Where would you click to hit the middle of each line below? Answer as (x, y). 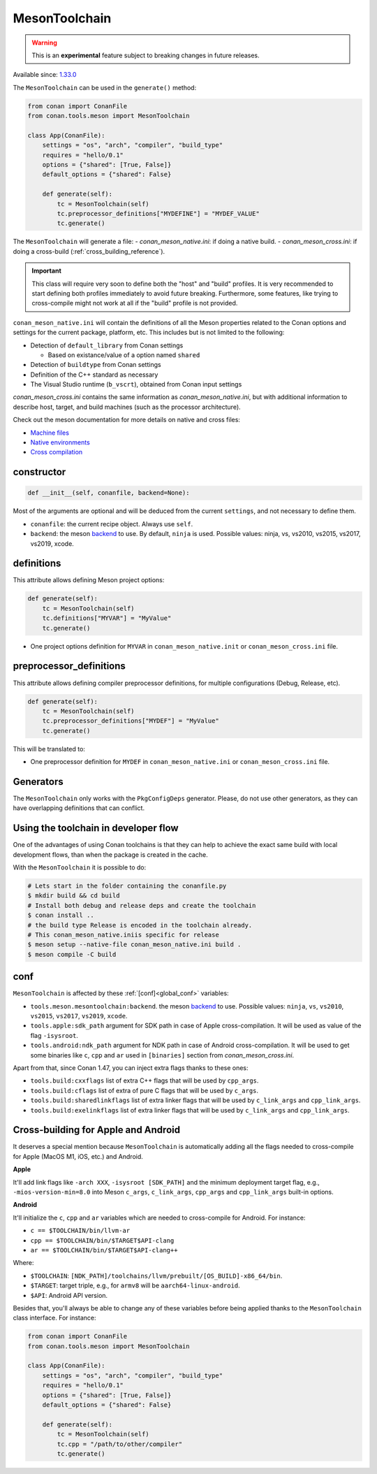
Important (47, 271)
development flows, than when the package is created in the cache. (111, 854)
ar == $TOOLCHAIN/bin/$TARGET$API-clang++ (104, 1250)
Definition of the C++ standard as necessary (94, 375)
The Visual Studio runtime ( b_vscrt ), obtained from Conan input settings (136, 384)
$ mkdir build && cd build (74, 896)
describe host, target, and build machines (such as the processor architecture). (127, 407)
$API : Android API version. (69, 1295)
